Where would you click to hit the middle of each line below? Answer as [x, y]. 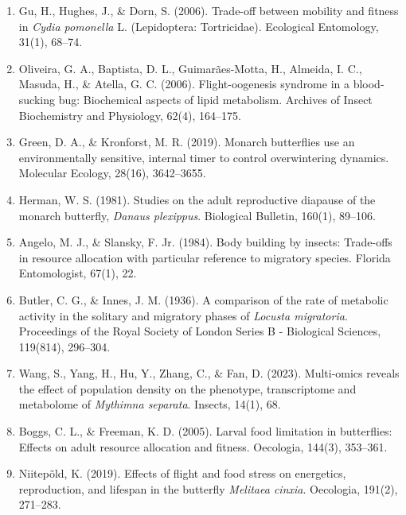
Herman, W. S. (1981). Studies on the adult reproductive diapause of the [197, 199]
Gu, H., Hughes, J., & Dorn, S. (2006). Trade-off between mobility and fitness [209, 10]
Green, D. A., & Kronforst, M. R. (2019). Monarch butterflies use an [187, 142]
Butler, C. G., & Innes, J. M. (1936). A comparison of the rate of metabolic [203, 299]
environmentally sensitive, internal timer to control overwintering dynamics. [204, 157]
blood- [369, 84]
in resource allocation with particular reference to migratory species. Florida [205, 257]
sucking [37, 99]
